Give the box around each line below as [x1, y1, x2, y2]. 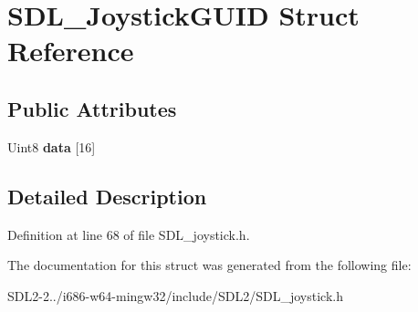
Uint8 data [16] [7, 137, 96, 156]
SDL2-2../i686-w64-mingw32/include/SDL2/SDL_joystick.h [7, 286, 344, 305]
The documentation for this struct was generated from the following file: [7, 255, 412, 275]
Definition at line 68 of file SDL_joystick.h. [7, 224, 250, 244]
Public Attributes [7, 94, 177, 122]
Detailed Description [7, 182, 207, 210]
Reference [7, 32, 134, 69]
